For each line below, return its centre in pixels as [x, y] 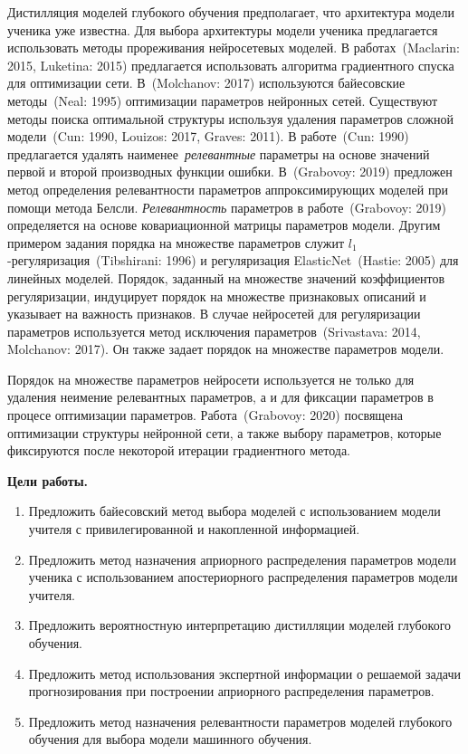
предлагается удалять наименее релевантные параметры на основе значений [219, 153]
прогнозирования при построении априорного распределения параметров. [231, 691]
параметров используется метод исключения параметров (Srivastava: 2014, [214, 331]
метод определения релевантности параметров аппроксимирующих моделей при [228, 189]
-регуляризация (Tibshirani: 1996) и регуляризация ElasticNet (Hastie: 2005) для [233, 260]
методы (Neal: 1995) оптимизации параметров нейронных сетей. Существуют [223, 100]
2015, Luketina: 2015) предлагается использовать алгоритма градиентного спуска [231, 65]
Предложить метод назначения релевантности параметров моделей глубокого [240, 721]
